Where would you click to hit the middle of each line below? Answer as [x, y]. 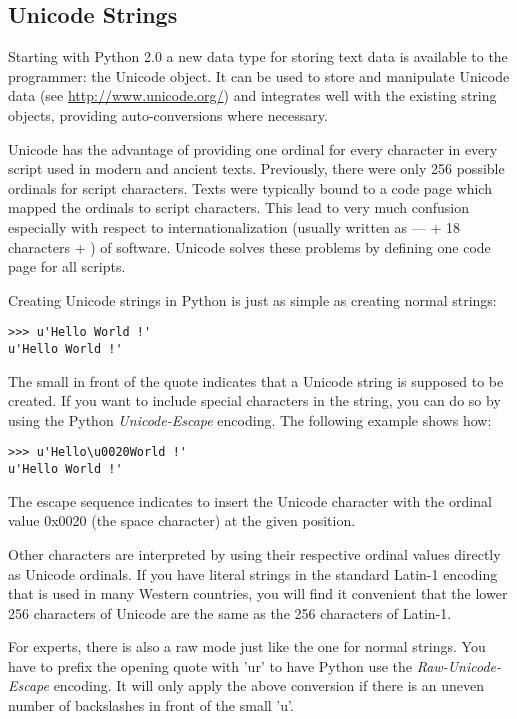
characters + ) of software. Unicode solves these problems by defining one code [249, 246]
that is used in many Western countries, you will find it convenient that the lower [258, 593]
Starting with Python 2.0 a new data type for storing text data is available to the [258, 56]
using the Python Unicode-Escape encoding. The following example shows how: [250, 419]
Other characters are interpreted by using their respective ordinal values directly [254, 553]
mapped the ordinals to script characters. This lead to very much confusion [239, 207]
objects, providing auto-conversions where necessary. [168, 114]
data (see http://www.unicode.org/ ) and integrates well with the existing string [252, 95]
